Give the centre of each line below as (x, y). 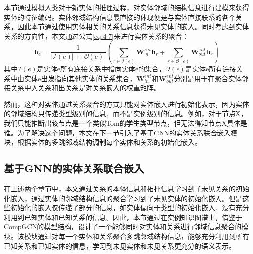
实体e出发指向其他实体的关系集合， (80, 78)
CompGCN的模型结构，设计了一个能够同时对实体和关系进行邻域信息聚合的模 (126, 227)
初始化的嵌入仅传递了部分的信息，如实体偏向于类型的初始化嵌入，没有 (123, 208)
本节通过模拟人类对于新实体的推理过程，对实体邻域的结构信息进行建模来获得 (126, 7)
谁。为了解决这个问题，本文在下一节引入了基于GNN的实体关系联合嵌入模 (121, 132)
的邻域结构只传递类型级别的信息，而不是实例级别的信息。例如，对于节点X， (126, 113)
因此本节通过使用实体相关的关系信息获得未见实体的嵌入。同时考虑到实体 (133, 26)
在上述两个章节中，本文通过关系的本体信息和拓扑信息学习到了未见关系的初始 (126, 189)
